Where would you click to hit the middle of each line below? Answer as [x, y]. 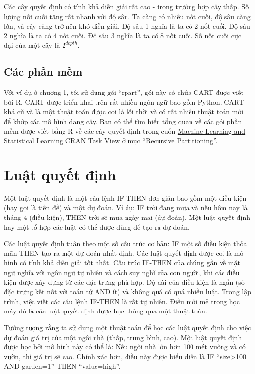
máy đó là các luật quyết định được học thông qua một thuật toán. [106, 311]
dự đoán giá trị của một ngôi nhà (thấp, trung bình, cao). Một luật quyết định [123, 337]
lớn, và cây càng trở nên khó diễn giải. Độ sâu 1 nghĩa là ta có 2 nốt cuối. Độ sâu [127, 26]
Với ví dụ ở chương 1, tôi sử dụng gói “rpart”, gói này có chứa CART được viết [124, 92]
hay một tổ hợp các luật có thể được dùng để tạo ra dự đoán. [97, 227]
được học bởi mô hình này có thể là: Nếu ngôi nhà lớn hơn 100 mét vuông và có [125, 347]
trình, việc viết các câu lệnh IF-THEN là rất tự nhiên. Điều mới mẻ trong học [122, 301]
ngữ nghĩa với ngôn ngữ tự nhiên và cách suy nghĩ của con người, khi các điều [122, 272]
